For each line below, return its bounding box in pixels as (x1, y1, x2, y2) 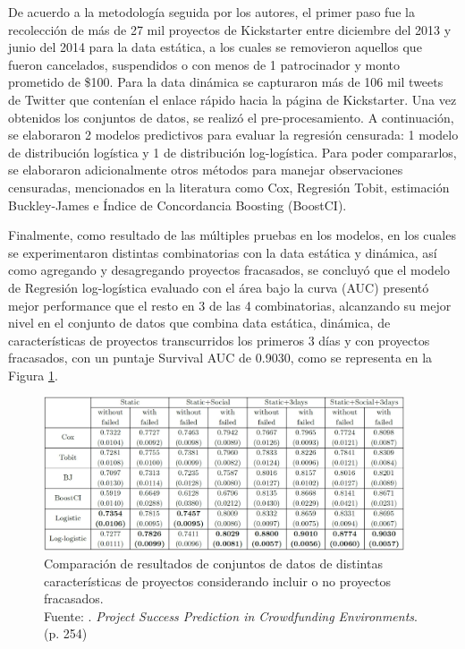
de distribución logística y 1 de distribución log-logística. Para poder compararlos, (8, 142, 457, 161)
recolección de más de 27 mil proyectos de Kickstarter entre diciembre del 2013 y (8, 20, 452, 38)
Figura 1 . (8, 365, 58, 384)
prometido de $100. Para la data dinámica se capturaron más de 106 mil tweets (8, 73, 444, 91)
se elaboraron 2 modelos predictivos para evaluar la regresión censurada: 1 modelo (8, 125, 459, 144)
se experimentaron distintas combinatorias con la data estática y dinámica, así (8, 243, 437, 261)
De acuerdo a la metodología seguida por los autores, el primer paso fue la (8, 3, 415, 21)
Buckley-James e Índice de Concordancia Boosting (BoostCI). (8, 195, 347, 214)
